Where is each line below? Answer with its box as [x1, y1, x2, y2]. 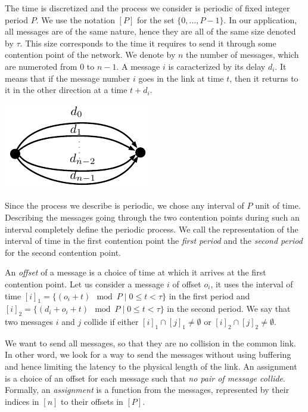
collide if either [83, 315, 139, 328]
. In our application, [223, 13, 297, 26]
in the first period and [169, 289, 250, 302]
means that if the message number [5, 72, 130, 84]
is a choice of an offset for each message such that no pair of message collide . [5, 371, 285, 384]
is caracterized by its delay [168, 60, 266, 72]
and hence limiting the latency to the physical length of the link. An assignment [5, 360, 297, 373]
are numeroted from [5, 60, 77, 72]
